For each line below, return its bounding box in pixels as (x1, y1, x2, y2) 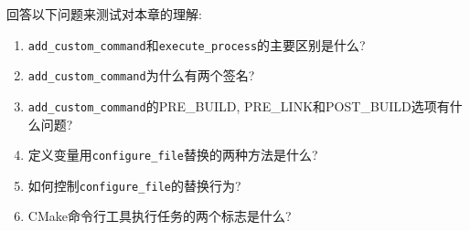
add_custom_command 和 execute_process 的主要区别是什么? (27, 35, 366, 54)
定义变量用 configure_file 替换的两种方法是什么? (27, 145, 318, 164)
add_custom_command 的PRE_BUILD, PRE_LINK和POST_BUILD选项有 (27, 96, 450, 115)
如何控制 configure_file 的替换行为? (27, 175, 241, 194)
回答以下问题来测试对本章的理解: (6, 5, 202, 23)
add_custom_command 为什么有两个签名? (27, 66, 255, 85)
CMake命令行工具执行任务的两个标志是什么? (27, 206, 292, 226)
